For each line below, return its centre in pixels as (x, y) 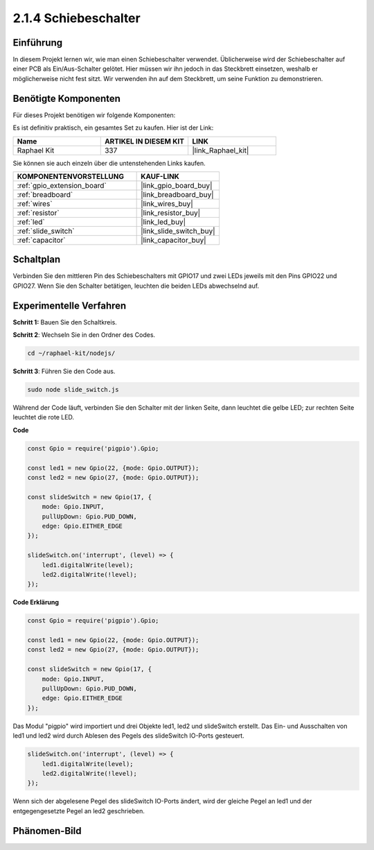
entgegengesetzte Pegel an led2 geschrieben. (79, 810)
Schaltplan (37, 260)
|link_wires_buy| (167, 203)
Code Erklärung (36, 602)
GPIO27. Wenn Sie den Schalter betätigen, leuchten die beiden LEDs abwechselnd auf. (136, 286)
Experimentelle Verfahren (70, 305)
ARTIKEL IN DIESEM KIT (144, 141)
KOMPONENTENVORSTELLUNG (71, 176)
